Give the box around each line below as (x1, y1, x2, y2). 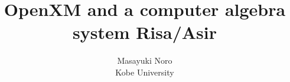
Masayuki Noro (117, 54, 172, 67)
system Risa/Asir (72, 20, 217, 44)
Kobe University (115, 65, 174, 78)
